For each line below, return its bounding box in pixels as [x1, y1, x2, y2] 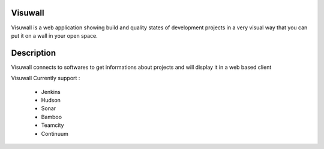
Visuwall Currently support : [11, 75, 80, 82]
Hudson [41, 96, 61, 104]
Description [11, 48, 56, 58]
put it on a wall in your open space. [11, 32, 98, 39]
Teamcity [41, 121, 64, 129]
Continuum [41, 130, 68, 137]
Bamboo [41, 113, 62, 120]
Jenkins [41, 88, 61, 95]
